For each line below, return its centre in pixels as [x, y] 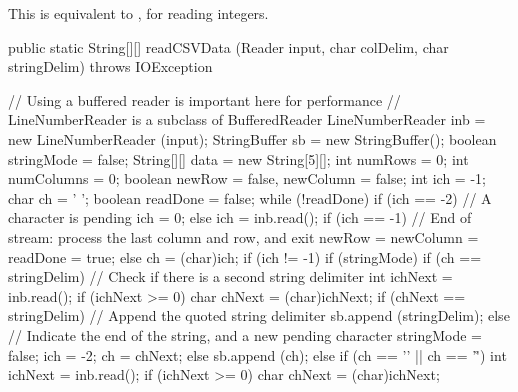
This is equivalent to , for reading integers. [138, 13]
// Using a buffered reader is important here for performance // [204, 99]
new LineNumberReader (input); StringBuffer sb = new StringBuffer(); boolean [252, 138]
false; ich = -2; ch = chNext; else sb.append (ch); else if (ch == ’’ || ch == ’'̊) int [257, 354]
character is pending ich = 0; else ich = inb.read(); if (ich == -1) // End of [240, 217]
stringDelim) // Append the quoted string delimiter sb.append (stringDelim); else [259, 315]
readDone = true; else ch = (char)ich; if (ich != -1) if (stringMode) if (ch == [245, 256]
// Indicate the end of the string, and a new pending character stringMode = [245, 334]
